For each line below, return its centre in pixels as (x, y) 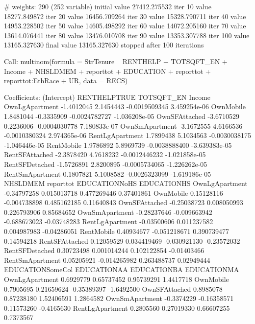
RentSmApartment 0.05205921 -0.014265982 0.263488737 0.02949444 (107, 260)
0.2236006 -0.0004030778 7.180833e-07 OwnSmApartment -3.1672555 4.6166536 (123, 126)
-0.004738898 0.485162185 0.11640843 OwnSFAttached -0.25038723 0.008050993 (124, 202)
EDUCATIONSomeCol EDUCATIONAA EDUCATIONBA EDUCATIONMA (122, 269)
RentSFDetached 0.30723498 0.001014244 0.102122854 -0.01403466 (104, 250)
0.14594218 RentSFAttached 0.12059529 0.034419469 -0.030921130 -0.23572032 (122, 241)
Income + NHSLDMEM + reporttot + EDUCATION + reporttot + (107, 71)
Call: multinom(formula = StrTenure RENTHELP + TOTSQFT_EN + (116, 61)
